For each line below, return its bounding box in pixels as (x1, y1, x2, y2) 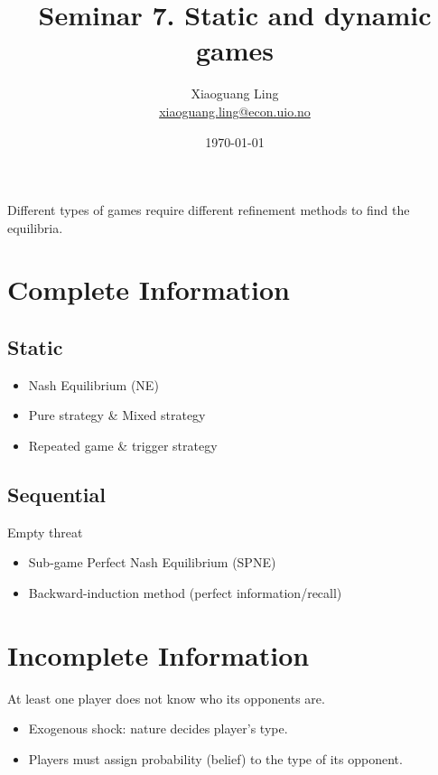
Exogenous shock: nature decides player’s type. (28, 719, 288, 738)
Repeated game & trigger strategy (28, 436, 218, 455)
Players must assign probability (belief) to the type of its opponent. (28, 749, 403, 768)
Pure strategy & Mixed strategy (28, 406, 206, 425)
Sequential (7, 481, 106, 509)
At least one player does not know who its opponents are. (7, 688, 325, 707)
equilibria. (7, 218, 63, 237)
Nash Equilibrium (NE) (28, 375, 159, 394)
